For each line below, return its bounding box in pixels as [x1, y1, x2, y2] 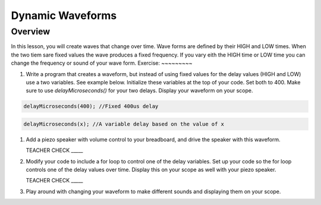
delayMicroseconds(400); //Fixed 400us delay [23, 103, 159, 110]
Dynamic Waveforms [11, 9, 117, 22]
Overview [11, 26, 51, 37]
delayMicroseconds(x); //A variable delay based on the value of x [23, 121, 225, 127]
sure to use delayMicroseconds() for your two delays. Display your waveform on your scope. [26, 87, 253, 94]
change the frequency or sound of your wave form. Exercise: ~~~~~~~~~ [11, 59, 193, 67]
